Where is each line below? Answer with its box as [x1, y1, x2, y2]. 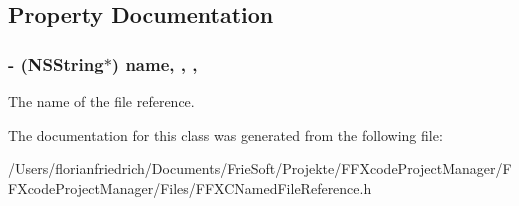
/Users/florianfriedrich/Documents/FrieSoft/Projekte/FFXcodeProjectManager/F [8, 158, 512, 179]
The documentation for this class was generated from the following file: [8, 124, 443, 145]
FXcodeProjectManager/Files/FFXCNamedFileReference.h [8, 177, 372, 198]
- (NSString [8, 51, 104, 76]
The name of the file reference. [8, 91, 195, 111]
